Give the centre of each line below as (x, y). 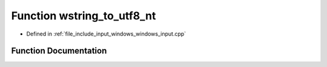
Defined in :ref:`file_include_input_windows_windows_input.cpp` (106, 34)
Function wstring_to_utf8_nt (84, 16)
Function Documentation (59, 51)
